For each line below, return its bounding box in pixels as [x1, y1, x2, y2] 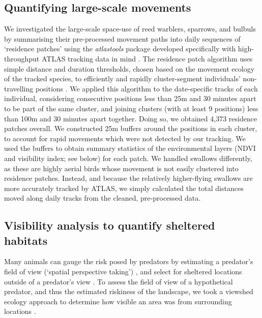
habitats [4, 232, 48, 248]
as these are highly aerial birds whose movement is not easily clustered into [4, 163, 239, 173]
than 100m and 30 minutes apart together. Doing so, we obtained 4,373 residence [4, 113, 257, 123]
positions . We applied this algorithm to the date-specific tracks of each [35, 83, 258, 93]
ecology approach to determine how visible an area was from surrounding [4, 296, 232, 306]
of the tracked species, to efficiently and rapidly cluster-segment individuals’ [4, 73, 241, 84]
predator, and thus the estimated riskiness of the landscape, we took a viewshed [4, 286, 253, 297]
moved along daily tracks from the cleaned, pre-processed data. [4, 193, 201, 203]
